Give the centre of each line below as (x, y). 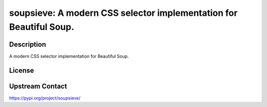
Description (28, 44)
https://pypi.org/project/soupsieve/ (45, 98)
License (22, 70)
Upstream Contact (38, 86)
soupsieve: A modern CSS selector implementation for (123, 13)
